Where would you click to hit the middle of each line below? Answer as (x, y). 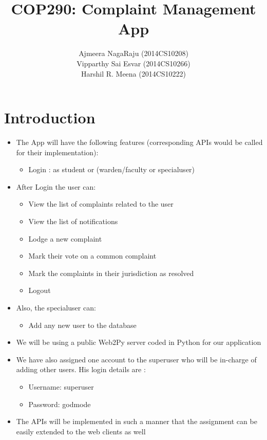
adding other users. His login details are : (81, 369)
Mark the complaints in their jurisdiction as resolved (111, 273)
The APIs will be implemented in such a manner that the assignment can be (137, 421)
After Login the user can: (56, 186)
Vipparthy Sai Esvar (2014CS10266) (133, 63)
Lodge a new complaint (65, 238)
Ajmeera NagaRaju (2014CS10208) (133, 53)
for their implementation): (57, 152)
